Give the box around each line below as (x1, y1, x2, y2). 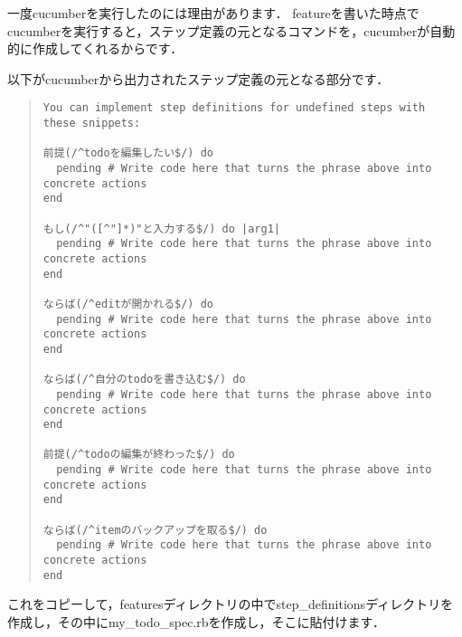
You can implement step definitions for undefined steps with (42, 101, 426, 115)
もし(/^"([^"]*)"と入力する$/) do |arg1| (42, 222, 281, 235)
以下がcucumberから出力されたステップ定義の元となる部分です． (7, 69, 390, 88)
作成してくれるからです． (32, 39, 184, 58)
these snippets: (42, 117, 141, 130)
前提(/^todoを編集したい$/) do (42, 147, 213, 160)
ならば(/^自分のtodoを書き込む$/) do (42, 373, 246, 386)
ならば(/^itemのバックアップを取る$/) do (42, 523, 268, 537)
